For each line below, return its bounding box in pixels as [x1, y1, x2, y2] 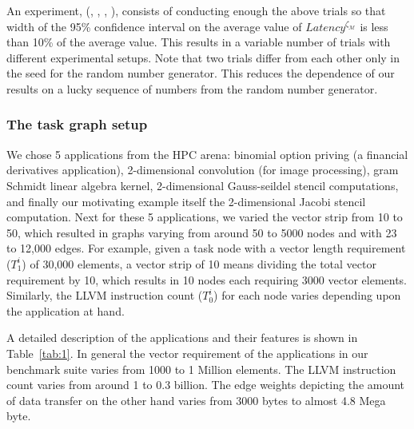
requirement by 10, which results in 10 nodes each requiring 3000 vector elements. [6, 271, 408, 288]
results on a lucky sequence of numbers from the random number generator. [6, 80, 378, 97]
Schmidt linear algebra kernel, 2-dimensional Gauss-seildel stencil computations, [6, 177, 399, 193]
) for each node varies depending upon [213, 287, 401, 304]
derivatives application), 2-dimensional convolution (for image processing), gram [6, 161, 399, 178]
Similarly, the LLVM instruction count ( [6, 287, 203, 304]
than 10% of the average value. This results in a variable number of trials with [6, 34, 391, 50]
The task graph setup [6, 114, 148, 134]
